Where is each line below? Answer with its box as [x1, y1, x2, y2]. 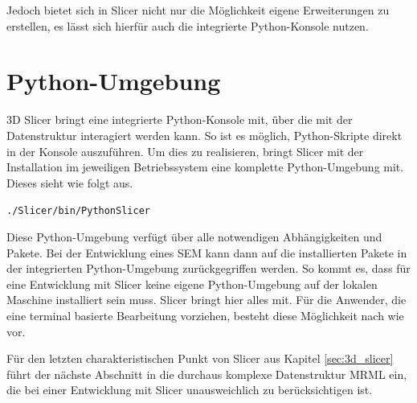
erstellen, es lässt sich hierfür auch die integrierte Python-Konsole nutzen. [6, 17, 369, 34]
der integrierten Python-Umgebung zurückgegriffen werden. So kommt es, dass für [6, 260, 411, 277]
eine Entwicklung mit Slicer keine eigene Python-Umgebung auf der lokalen [6, 275, 378, 292]
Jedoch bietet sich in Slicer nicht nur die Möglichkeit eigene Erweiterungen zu [6, 2, 390, 18]
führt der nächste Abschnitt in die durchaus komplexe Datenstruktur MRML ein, [6, 365, 407, 382]
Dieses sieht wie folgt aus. [6, 174, 133, 191]
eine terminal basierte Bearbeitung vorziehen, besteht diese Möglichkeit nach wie [6, 306, 404, 323]
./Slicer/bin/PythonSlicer [6, 205, 150, 217]
